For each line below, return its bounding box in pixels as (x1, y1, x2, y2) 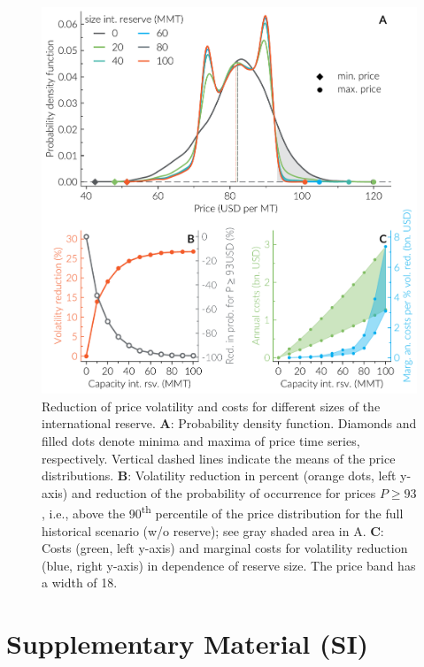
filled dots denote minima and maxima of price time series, (42, 432, 360, 450)
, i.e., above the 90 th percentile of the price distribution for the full (42, 502, 404, 523)
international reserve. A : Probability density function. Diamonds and (42, 414, 417, 433)
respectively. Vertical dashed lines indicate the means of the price (42, 448, 396, 467)
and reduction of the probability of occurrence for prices (71, 483, 376, 502)
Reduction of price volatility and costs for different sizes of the (42, 396, 381, 415)
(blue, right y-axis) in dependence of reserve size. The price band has (42, 556, 416, 574)
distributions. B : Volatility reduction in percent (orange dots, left (42, 466, 397, 485)
